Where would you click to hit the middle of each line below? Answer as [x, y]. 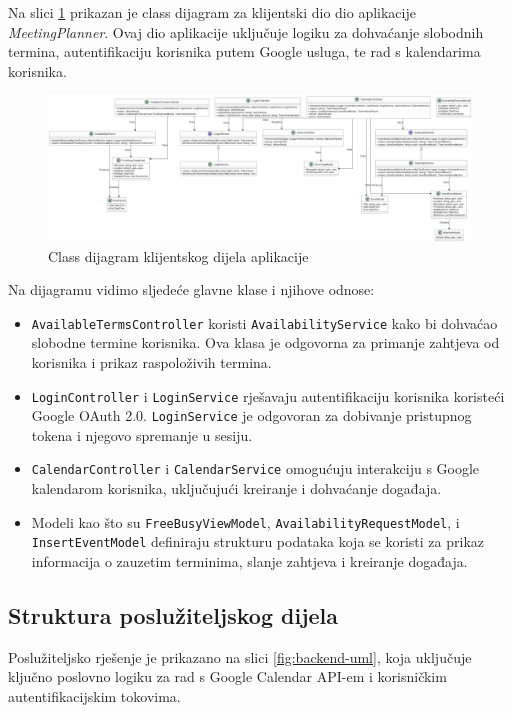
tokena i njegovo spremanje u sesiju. [142, 434]
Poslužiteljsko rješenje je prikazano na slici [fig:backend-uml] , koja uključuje [240, 656]
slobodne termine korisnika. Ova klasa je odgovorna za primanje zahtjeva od [265, 342]
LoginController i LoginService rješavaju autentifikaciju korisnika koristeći [268, 395]
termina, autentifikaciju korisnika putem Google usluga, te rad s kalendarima [244, 51]
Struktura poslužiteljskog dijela [173, 615]
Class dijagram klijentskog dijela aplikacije [178, 255]
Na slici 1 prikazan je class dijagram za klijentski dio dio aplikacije [212, 12]
